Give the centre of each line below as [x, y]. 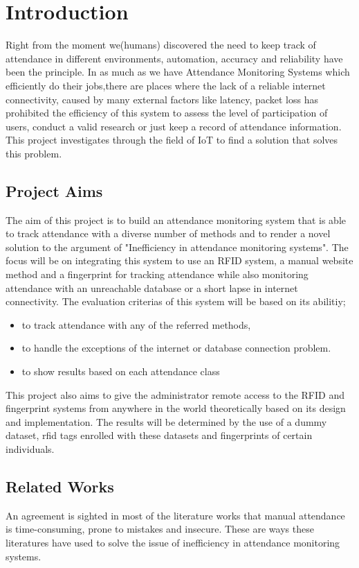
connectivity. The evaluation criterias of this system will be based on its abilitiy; [176, 301]
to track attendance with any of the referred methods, [136, 324]
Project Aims [54, 190]
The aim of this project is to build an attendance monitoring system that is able [176, 220]
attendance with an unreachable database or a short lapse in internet [152, 287]
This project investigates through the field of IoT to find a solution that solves [172, 140]
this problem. [34, 153]
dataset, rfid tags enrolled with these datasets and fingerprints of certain [159, 435]
